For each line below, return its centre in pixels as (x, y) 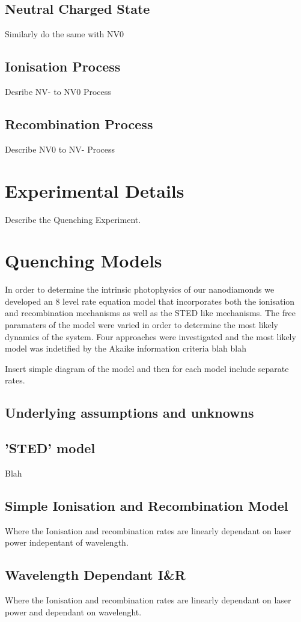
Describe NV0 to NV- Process (60, 149)
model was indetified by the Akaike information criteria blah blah (126, 348)
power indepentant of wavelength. (67, 542)
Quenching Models (84, 261)
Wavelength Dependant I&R (95, 575)
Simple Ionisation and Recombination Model (147, 505)
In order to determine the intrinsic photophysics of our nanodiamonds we (140, 289)
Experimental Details (95, 190)
